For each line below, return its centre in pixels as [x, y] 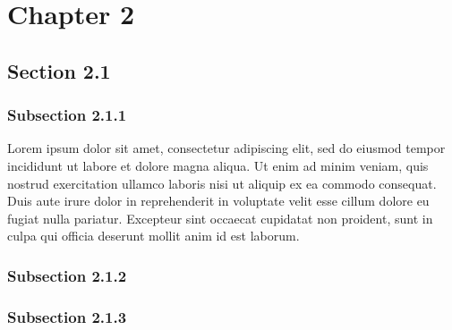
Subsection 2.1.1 [67, 115]
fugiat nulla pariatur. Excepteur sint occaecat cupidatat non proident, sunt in [220, 218]
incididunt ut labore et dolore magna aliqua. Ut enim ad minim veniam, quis [218, 165]
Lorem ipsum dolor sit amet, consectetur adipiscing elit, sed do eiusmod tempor [226, 148]
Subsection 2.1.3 [67, 316]
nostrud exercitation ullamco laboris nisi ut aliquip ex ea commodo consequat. [222, 183]
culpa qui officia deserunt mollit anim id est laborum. [154, 236]
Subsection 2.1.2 [67, 275]
